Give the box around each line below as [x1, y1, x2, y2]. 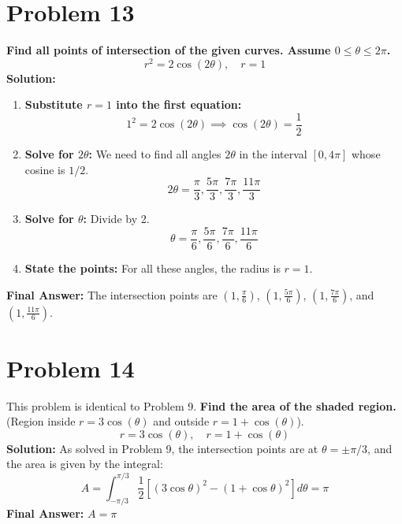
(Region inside [6, 413, 76, 429]
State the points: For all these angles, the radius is [24, 259, 281, 276]
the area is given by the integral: [6, 455, 163, 472]
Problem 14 [6, 351, 135, 384]
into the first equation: [116, 96, 242, 113]
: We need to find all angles [88, 146, 221, 162]
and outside [153, 413, 210, 429]
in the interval [239, 146, 307, 162]
